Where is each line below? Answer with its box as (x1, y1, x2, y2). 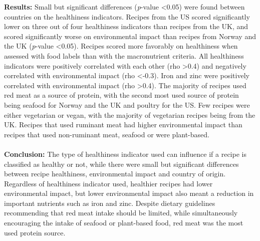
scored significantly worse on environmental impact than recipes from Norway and (4, 31, 256, 41)
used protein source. (4, 227, 66, 237)
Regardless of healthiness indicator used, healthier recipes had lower (4, 178, 213, 188)
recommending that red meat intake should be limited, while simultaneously (4, 207, 238, 218)
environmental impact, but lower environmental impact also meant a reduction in (4, 188, 254, 198)
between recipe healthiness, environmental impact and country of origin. (4, 168, 226, 179)
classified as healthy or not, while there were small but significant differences (4, 158, 239, 169)
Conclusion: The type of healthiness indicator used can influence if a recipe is (4, 148, 246, 159)
